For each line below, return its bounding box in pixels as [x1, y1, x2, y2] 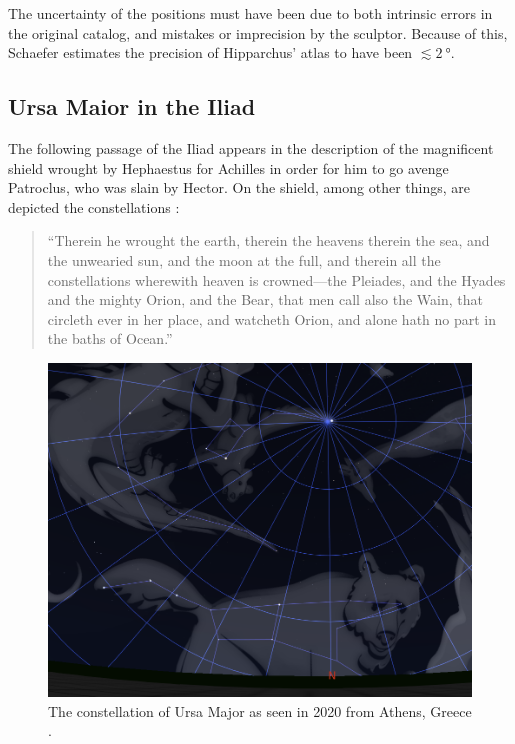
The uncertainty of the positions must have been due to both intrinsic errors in [8, 3, 493, 23]
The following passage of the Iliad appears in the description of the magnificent [8, 137, 494, 158]
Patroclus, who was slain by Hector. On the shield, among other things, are [8, 177, 470, 198]
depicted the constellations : [8, 196, 180, 217]
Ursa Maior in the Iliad [8, 91, 256, 122]
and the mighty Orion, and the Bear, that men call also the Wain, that [47, 289, 483, 310]
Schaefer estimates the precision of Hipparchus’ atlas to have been [8, 42, 413, 63]
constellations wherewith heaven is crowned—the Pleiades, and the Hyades [47, 269, 506, 290]
